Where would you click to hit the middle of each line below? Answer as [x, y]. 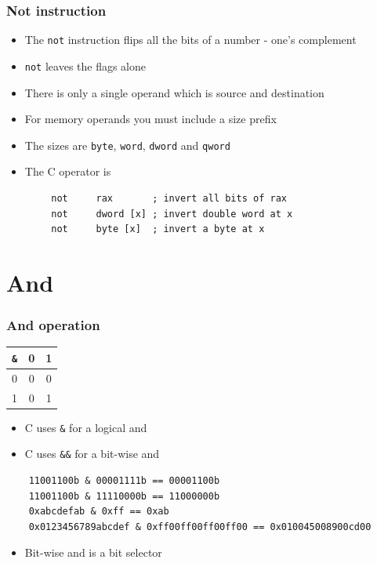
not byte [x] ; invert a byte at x [158, 229]
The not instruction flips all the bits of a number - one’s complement [190, 40]
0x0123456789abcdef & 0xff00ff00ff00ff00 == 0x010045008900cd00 [200, 527]
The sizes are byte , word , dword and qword [127, 145]
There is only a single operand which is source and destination [174, 92]
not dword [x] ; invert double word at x [172, 214]
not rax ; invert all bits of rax [169, 198]
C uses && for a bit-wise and [92, 454]
